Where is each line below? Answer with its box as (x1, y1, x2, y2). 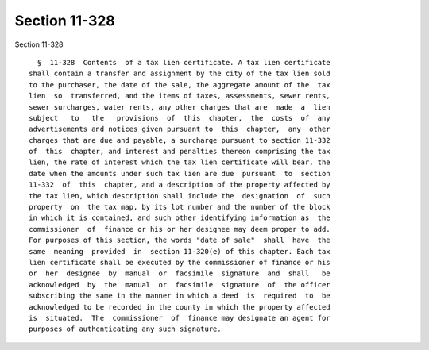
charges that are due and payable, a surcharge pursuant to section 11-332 (29, 136, 330, 144)
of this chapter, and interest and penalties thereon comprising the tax (29, 147, 330, 156)
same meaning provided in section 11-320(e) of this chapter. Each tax (29, 247, 330, 256)
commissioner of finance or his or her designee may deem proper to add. (29, 225, 330, 233)
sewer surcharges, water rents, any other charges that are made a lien (29, 102, 330, 111)
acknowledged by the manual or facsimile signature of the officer (29, 280, 330, 289)
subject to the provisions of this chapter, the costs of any (29, 113, 330, 122)
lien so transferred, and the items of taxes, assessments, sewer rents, (29, 91, 330, 101)
